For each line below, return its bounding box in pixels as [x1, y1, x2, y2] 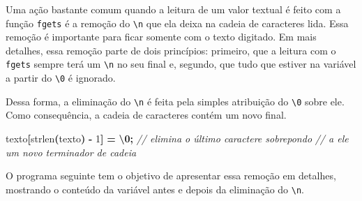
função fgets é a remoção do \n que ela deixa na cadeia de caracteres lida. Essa [6, 15, 349, 30]
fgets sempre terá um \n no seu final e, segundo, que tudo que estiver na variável [6, 57, 356, 71]
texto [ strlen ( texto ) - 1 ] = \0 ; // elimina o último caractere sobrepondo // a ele [6, 131, 349, 145]
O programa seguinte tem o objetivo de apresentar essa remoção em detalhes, [6, 168, 336, 183]
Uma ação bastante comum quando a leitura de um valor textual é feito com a [6, 2, 341, 16]
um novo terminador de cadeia [6, 144, 137, 159]
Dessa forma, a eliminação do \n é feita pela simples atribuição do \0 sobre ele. [6, 94, 345, 108]
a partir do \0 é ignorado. [6, 70, 116, 85]
